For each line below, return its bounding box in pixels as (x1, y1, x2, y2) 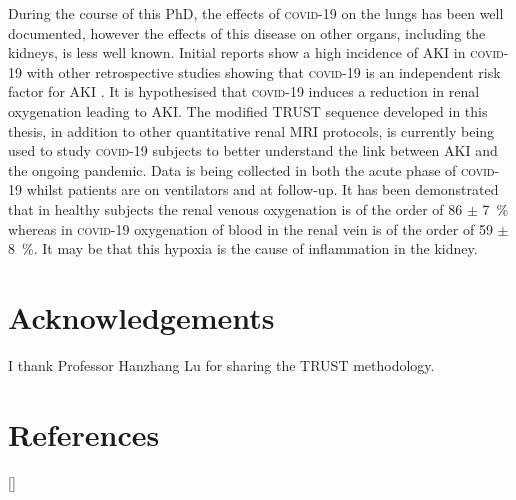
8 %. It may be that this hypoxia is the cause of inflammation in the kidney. (8, 238, 478, 259)
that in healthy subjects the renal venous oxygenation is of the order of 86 (8, 198, 463, 219)
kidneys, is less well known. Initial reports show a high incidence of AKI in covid (8, 42, 504, 63)
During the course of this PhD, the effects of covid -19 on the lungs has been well (8, 3, 504, 23)
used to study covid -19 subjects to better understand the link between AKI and (8, 140, 498, 161)
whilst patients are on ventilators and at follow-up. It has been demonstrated (26, 179, 499, 200)
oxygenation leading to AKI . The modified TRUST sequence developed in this (8, 100, 488, 121)
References (8, 413, 160, 454)
